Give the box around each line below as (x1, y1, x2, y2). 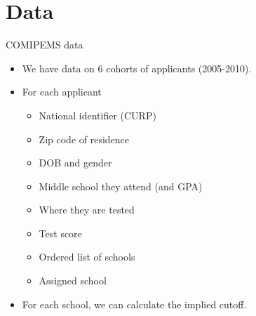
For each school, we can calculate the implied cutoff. (22, 296, 247, 311)
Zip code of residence (39, 131, 130, 146)
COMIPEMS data (6, 37, 83, 52)
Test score (39, 225, 82, 240)
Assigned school (39, 273, 107, 288)
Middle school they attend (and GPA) (39, 178, 203, 193)
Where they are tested (39, 202, 135, 217)
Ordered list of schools (39, 249, 135, 264)
